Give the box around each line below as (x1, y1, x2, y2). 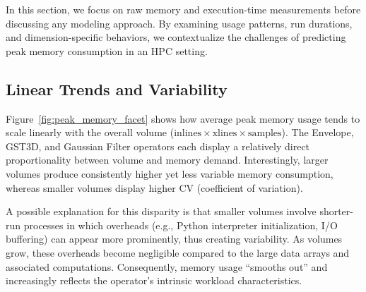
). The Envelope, (281, 125, 354, 140)
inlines (174, 128, 202, 139)
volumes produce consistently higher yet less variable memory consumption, (6, 166, 333, 181)
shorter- (319, 204, 353, 219)
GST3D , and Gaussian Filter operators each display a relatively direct (6, 138, 310, 153)
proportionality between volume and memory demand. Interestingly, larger (6, 152, 329, 167)
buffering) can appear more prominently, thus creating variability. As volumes (6, 231, 343, 246)
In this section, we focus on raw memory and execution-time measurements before (6, 2, 361, 16)
